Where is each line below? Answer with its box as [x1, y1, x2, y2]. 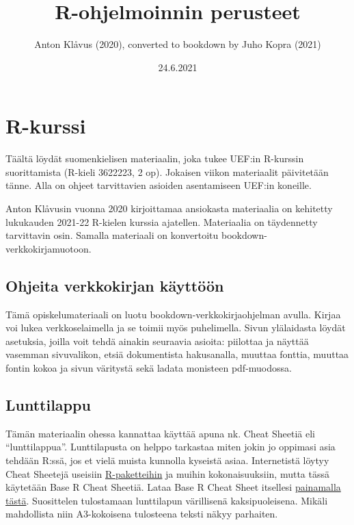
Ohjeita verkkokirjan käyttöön [5, 274, 224, 296]
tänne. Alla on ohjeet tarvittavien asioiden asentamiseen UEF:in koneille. [5, 178, 312, 192]
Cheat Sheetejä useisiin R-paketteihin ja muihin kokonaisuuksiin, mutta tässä [5, 466, 329, 481]
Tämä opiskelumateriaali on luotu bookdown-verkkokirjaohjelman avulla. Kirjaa [5, 307, 341, 321]
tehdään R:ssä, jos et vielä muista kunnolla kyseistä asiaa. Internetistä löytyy [5, 452, 329, 467]
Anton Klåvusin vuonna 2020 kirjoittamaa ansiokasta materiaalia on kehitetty [5, 201, 333, 216]
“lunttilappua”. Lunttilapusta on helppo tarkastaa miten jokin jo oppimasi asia [5, 439, 336, 454]
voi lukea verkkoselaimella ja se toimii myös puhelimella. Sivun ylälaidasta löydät [5, 320, 346, 335]
